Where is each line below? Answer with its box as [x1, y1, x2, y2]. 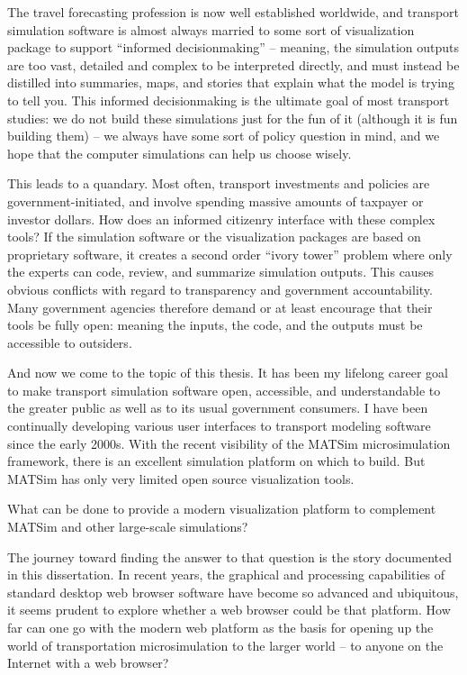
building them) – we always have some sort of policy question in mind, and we [7, 126, 440, 145]
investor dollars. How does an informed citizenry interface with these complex [7, 209, 436, 228]
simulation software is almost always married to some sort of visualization [7, 20, 415, 39]
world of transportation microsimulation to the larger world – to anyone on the [7, 635, 444, 654]
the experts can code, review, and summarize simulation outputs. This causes [7, 262, 434, 281]
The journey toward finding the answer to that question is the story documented [7, 547, 452, 566]
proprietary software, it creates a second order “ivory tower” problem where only [7, 244, 453, 263]
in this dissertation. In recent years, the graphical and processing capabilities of [7, 565, 445, 584]
